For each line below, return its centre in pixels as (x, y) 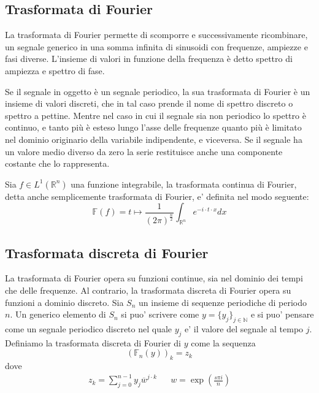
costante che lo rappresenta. (57, 163)
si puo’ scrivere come (160, 314)
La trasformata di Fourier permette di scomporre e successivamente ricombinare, (156, 35)
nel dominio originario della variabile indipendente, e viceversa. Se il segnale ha (154, 139)
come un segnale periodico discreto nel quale (89, 328)
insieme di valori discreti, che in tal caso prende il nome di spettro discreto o (149, 103)
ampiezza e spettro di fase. (55, 70)
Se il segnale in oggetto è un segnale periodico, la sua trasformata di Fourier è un (158, 91)
